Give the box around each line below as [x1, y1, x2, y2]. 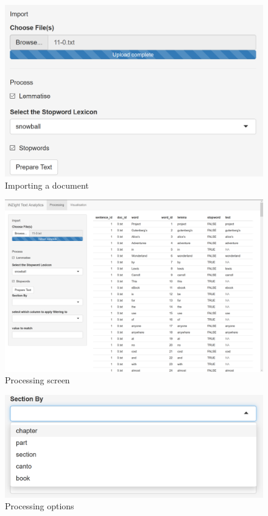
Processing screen [5, 374, 70, 386]
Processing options [5, 500, 74, 512]
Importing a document [5, 178, 89, 191]
